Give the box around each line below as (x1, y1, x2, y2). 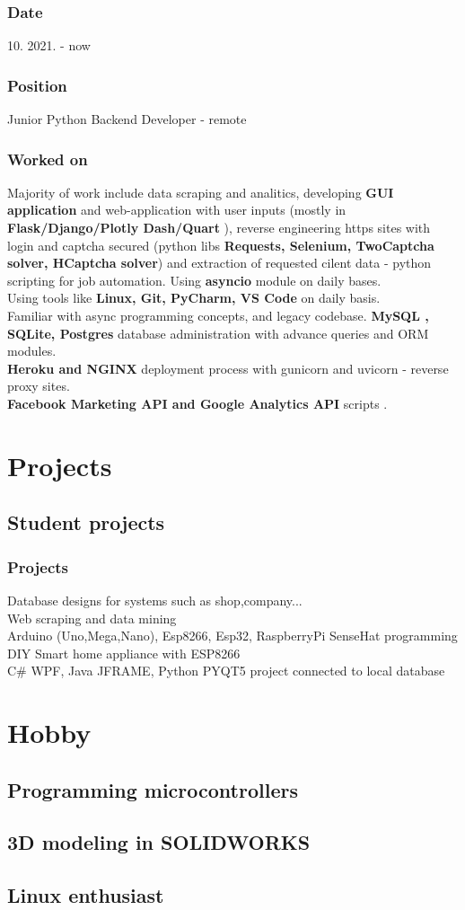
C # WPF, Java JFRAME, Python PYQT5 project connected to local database (7, 661, 445, 680)
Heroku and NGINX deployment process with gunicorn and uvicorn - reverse (7, 358, 449, 377)
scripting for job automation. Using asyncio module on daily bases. (7, 270, 382, 289)
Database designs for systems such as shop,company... (7, 590, 303, 609)
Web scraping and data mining (7, 608, 177, 627)
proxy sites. (7, 376, 70, 395)
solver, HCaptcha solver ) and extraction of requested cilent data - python (7, 253, 432, 272)
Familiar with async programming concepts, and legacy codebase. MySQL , (7, 306, 429, 324)
